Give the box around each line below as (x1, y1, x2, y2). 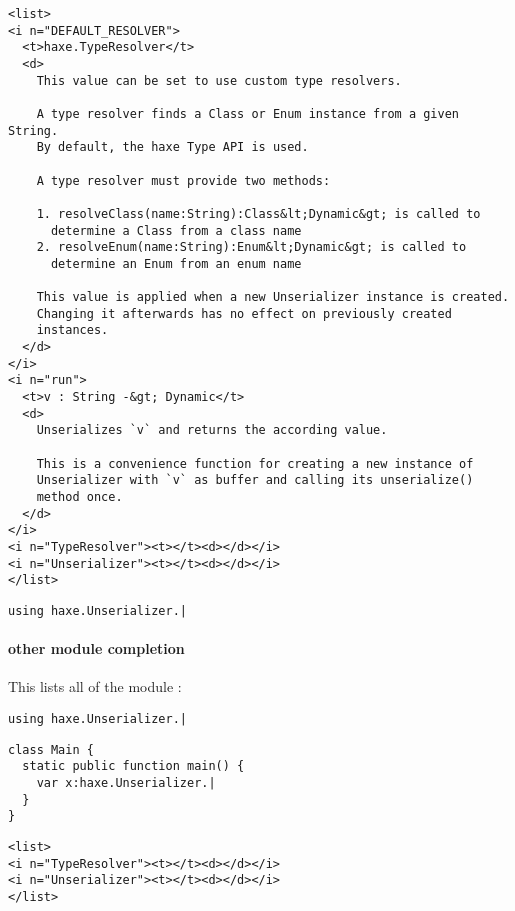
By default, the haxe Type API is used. (36, 140, 309, 155)
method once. (36, 490, 123, 505)
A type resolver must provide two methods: (36, 173, 331, 188)
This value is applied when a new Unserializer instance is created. (36, 290, 510, 305)
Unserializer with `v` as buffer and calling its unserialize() (36, 473, 474, 488)
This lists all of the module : (8, 676, 182, 697)
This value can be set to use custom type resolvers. (36, 73, 402, 88)
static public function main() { (22, 759, 245, 774)
